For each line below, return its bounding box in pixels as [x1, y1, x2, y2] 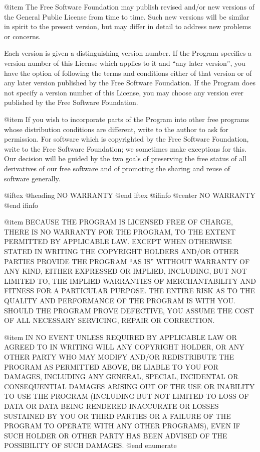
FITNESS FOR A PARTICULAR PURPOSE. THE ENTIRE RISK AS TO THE [4, 285, 255, 296]
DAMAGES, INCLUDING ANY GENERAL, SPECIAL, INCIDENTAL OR [4, 371, 238, 382]
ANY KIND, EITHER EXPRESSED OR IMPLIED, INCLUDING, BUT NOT [4, 266, 247, 276]
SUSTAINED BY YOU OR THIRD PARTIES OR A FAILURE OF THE [4, 410, 231, 421]
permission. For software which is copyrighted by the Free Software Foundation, [4, 134, 249, 144]
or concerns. [4, 31, 41, 41]
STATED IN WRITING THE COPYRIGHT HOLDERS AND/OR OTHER [4, 246, 239, 257]
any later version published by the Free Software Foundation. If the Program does [4, 77, 255, 88]
